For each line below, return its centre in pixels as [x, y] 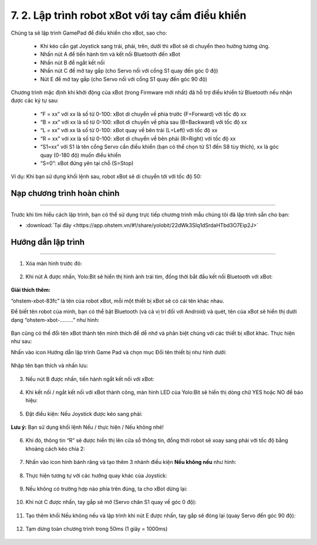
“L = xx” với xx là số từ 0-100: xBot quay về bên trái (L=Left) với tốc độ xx [129, 130]
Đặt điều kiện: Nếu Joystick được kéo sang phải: [84, 413]
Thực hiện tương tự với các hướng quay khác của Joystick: [96, 475]
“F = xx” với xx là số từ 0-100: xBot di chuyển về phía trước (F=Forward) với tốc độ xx [143, 114]
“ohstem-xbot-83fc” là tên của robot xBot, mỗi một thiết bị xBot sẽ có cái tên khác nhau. [117, 301]
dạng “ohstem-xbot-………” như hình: [55, 319]
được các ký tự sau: [35, 100]
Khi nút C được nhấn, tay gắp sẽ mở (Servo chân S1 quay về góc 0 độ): [111, 502]
